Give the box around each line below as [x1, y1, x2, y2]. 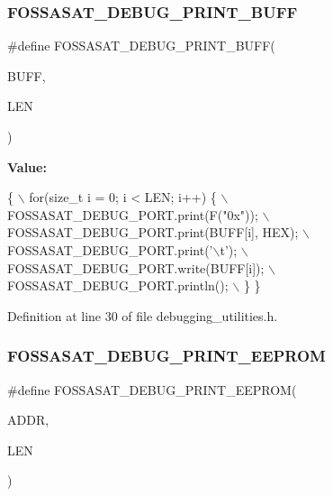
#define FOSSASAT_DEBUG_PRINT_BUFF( [7, 36, 275, 55]
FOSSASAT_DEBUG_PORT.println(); [7, 276, 229, 295]
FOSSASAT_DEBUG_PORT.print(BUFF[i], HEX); [7, 223, 299, 242]
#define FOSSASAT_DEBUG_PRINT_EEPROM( [7, 380, 297, 399]
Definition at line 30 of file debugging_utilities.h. [7, 306, 278, 325]
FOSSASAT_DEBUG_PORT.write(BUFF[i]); [7, 258, 265, 277]
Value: [7, 157, 47, 176]
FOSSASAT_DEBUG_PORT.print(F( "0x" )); [7, 205, 258, 224]
